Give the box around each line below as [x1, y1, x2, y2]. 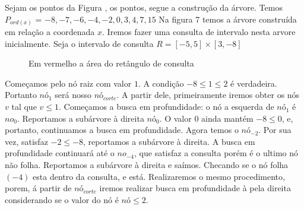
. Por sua [258, 123, 292, 136]
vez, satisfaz [5, 135, 48, 147]
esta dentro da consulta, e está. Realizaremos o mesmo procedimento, [33, 170, 285, 182]
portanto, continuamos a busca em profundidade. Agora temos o [5, 123, 239, 136]
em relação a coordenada [5, 26, 95, 38]
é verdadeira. [230, 77, 277, 89]
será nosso [55, 88, 92, 101]
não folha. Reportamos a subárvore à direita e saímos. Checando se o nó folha [5, 159, 289, 171]
